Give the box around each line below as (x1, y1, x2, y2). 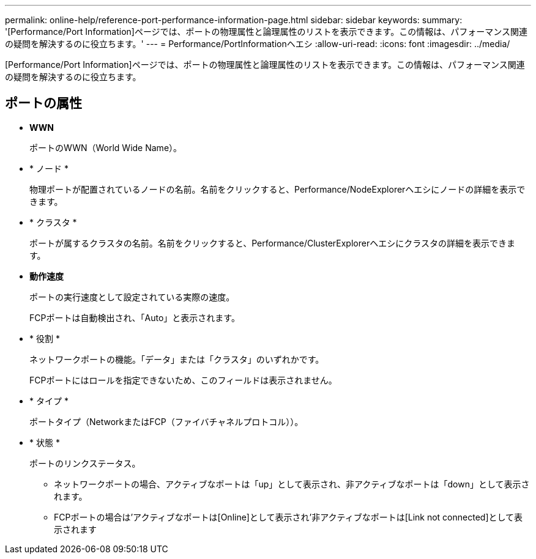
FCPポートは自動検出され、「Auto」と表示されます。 (29, 312, 240, 323)
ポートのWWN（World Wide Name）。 (29, 142, 182, 153)
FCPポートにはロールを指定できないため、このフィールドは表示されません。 (29, 374, 337, 385)
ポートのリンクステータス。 (29, 457, 141, 468)
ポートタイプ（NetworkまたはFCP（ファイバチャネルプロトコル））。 (29, 416, 303, 427)
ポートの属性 (5, 95, 82, 111)
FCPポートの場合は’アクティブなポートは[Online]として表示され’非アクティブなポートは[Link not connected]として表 (54, 511, 523, 522)
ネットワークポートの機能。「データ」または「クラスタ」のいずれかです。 (29, 354, 324, 365)
